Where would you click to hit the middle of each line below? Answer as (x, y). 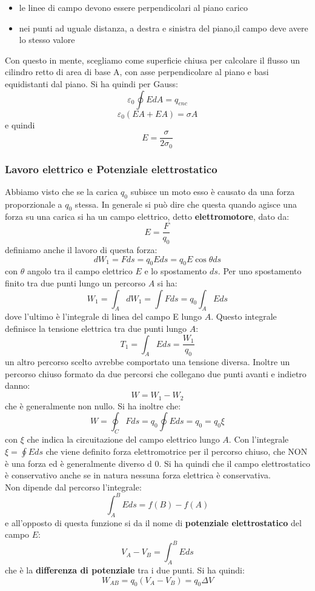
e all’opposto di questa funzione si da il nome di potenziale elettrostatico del (153, 522)
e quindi (20, 124)
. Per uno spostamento (260, 271)
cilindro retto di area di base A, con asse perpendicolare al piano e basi (137, 72)
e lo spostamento (176, 271)
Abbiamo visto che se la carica (61, 191)
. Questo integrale (244, 316)
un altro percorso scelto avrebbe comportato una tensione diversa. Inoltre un (148, 362)
